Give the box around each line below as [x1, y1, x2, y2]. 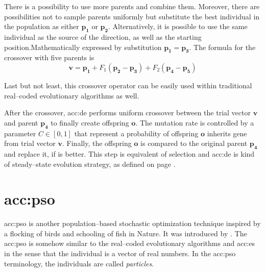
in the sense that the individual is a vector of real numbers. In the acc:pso [4, 248, 236, 259]
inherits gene [207, 128, 247, 138]
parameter [4, 128, 36, 138]
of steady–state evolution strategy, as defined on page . [4, 158, 176, 169]
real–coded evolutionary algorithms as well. [4, 90, 139, 101]
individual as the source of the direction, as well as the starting [4, 31, 202, 42]
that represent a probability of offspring [74, 128, 199, 138]
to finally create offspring [51, 117, 129, 128]
